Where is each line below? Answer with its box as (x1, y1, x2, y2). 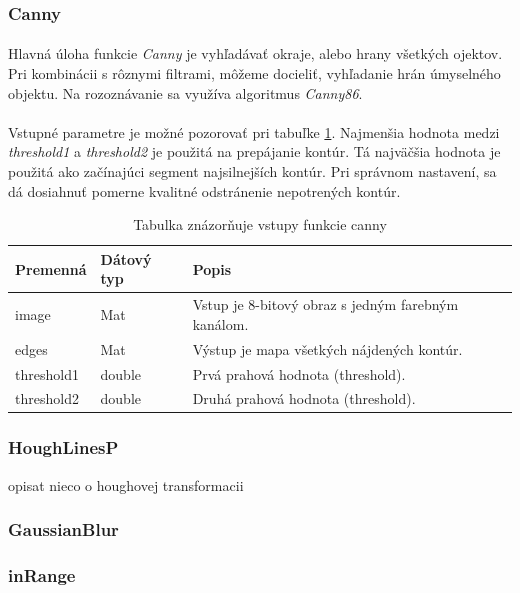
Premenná (15, 258, 87, 279)
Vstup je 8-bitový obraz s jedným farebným (192, 294, 459, 315)
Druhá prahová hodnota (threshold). (192, 388, 416, 409)
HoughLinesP (8, 435, 119, 460)
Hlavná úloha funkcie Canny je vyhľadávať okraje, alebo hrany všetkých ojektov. (8, 43, 503, 64)
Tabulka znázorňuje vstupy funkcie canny (133, 214, 387, 235)
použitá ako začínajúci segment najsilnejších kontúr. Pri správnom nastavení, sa (8, 161, 497, 181)
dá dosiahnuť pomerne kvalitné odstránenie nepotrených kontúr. (8, 180, 401, 201)
